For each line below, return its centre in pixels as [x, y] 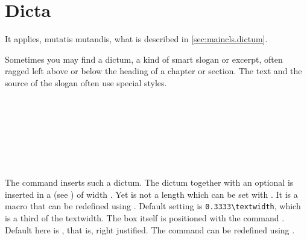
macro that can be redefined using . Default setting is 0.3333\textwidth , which [153, 206]
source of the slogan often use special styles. [86, 82]
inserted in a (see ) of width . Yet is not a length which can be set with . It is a [151, 194]
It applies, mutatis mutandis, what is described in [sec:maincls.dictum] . [136, 39]
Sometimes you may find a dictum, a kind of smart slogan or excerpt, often [144, 59]
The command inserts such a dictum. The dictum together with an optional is [149, 182]
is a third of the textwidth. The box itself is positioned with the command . [145, 217]
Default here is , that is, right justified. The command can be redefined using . [150, 229]
